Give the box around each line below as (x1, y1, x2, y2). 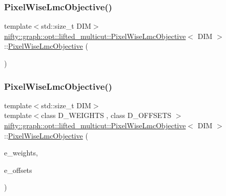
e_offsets (4, 164, 32, 175)
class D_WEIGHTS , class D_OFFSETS (41, 110, 172, 121)
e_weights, (4, 147, 38, 158)
